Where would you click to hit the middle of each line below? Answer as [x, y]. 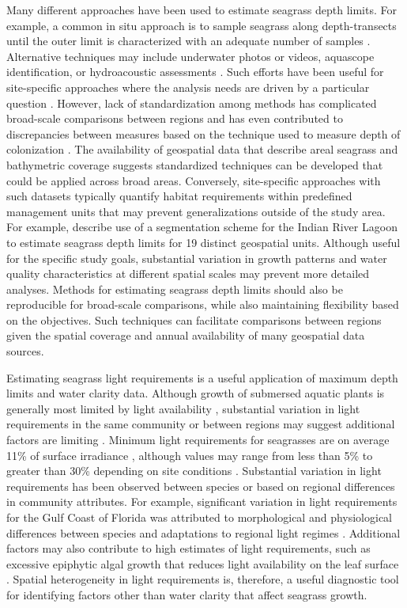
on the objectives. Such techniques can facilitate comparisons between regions [194, 319]
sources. [25, 351]
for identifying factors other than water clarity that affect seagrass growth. [187, 594]
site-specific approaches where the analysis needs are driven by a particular [188, 87]
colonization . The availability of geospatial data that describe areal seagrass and [202, 149]
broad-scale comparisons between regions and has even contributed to [175, 118]
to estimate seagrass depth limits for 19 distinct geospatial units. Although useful [203, 242]
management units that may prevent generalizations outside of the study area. [196, 211]
